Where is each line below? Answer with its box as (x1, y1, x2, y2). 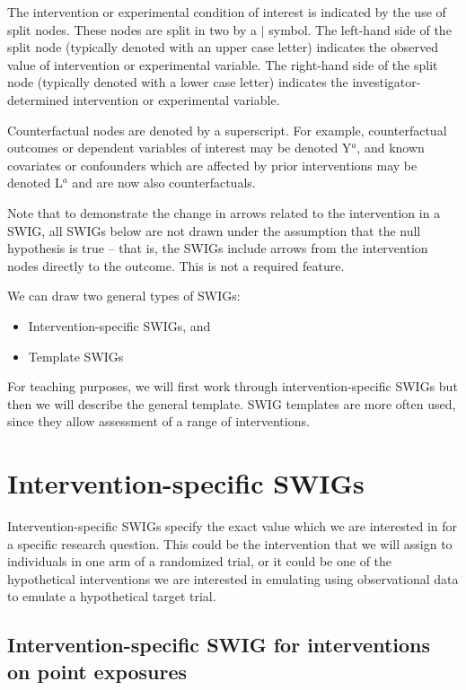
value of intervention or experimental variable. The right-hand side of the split (7, 55, 438, 74)
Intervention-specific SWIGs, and (28, 316, 211, 335)
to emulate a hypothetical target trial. (7, 587, 216, 606)
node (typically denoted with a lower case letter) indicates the (7, 73, 348, 92)
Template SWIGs (28, 346, 124, 365)
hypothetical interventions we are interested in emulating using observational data (7, 569, 459, 588)
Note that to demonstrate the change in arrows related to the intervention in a (7, 203, 441, 222)
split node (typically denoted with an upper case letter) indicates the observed (7, 38, 438, 57)
